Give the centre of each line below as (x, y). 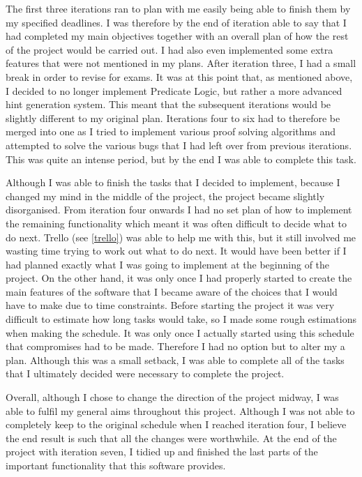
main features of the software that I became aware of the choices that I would (172, 291)
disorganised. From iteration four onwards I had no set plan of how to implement (179, 210)
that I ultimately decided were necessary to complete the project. (145, 373)
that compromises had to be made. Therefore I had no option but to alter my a (175, 346)
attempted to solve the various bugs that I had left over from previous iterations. (179, 145)
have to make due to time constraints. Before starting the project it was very (170, 305)
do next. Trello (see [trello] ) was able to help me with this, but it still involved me (181, 237)
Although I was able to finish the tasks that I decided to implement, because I (173, 182)
